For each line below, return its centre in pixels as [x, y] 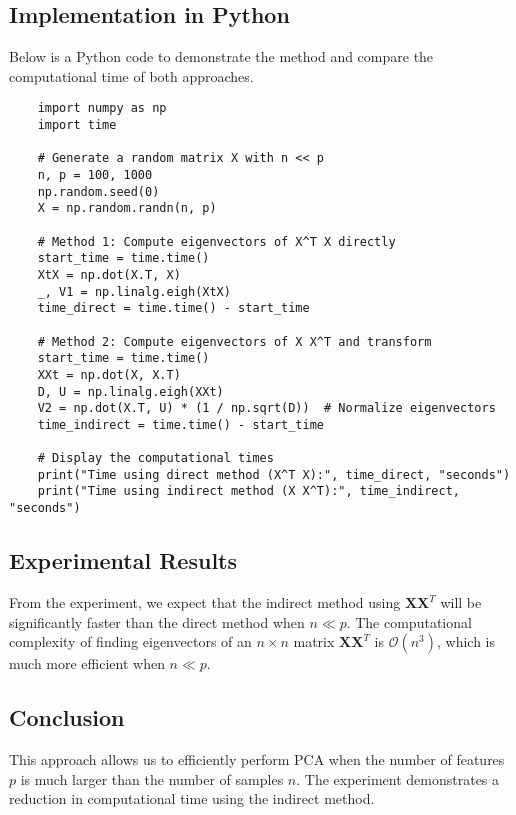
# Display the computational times [155, 458]
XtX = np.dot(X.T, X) [109, 274]
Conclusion [67, 717]
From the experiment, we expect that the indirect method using [205, 602]
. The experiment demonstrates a [398, 778]
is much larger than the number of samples [152, 778]
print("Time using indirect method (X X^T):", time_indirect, [249, 491]
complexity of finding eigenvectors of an [130, 641]
